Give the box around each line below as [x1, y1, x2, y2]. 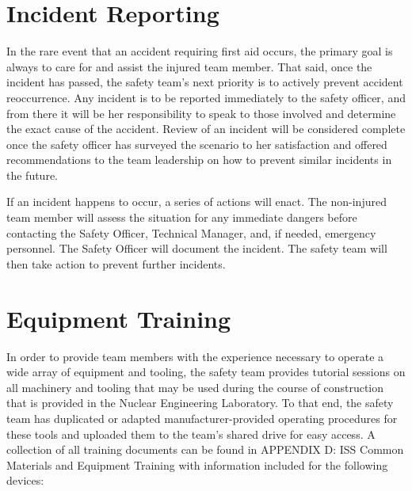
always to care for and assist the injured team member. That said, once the [6, 58, 372, 74]
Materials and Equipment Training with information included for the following [6, 456, 388, 473]
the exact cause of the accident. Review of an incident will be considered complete [6, 120, 406, 137]
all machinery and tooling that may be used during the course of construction [6, 379, 384, 395]
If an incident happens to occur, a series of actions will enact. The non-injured [6, 193, 387, 210]
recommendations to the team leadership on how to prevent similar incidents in [6, 151, 392, 168]
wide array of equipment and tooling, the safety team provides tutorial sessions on [6, 363, 406, 380]
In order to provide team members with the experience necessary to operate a [6, 348, 384, 364]
